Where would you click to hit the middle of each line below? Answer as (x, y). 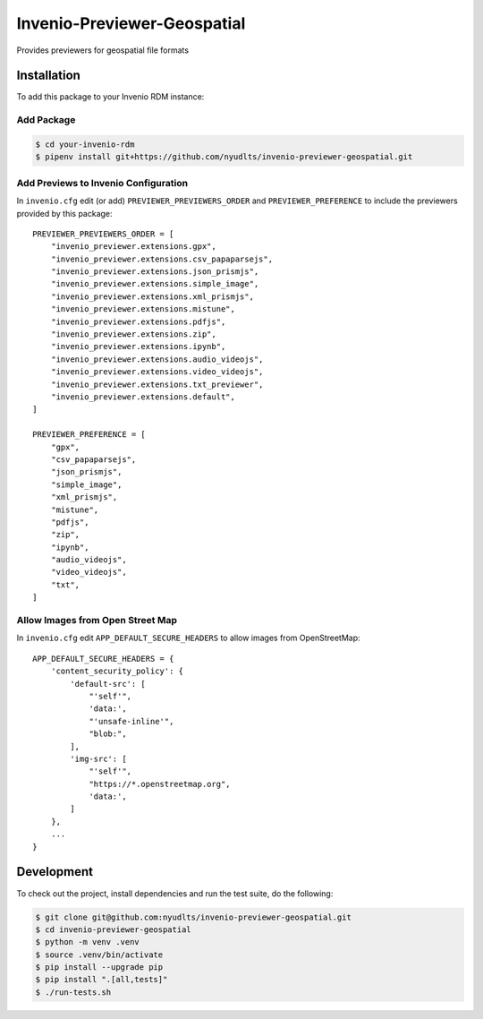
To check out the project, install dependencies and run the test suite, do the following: (175, 893)
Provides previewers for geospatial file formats (103, 50)
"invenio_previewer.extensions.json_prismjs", (155, 272)
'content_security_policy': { (117, 671)
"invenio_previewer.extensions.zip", (133, 334)
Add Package (46, 120)
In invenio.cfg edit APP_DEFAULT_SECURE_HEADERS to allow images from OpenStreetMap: (189, 638)
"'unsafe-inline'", (131, 721)
